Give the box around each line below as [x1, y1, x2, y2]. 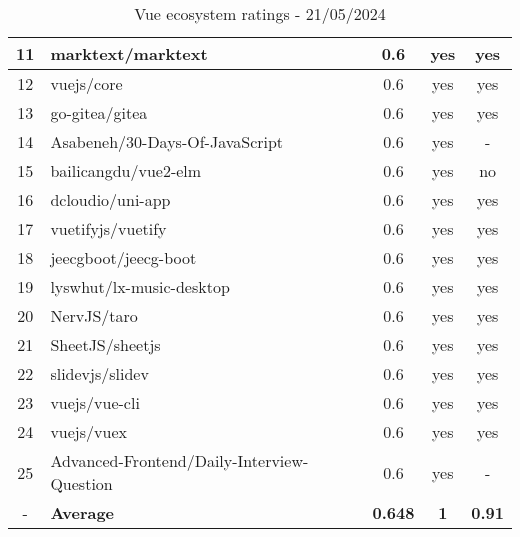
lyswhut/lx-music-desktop [50, 275, 230, 298]
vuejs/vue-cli [50, 391, 140, 414]
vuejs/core [50, 72, 123, 95]
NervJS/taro [50, 304, 138, 327]
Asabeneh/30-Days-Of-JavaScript [50, 130, 284, 153]
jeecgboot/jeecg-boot [50, 246, 197, 269]
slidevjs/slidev [50, 362, 149, 385]
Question [50, 472, 113, 495]
